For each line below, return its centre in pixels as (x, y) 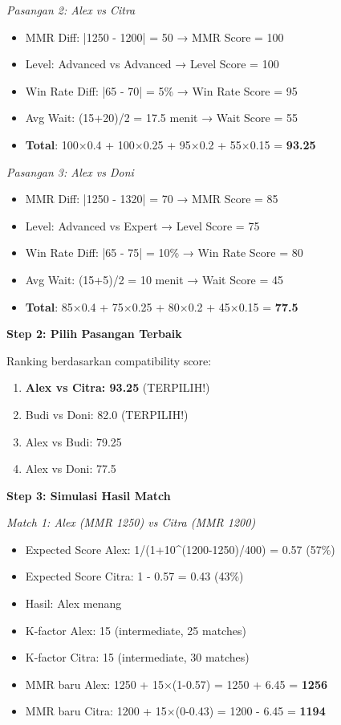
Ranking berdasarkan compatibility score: (109, 360)
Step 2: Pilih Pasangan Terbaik (94, 334)
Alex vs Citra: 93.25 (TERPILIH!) (118, 387)
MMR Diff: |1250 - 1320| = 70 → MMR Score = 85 (152, 199)
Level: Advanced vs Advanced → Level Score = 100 (152, 64)
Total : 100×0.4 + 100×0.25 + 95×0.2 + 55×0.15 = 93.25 (170, 144)
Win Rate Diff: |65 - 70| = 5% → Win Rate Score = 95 (161, 90)
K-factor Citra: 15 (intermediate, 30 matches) (137, 657)
